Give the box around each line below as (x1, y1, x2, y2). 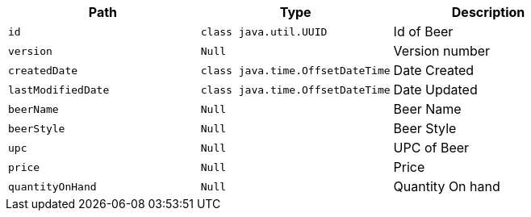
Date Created (393, 62, 475, 78)
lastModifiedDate (8, 83, 110, 96)
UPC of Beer (393, 140, 470, 156)
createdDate (8, 64, 78, 77)
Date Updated (393, 81, 478, 98)
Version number (393, 43, 491, 59)
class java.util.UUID (200, 25, 328, 38)
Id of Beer (393, 23, 454, 40)
